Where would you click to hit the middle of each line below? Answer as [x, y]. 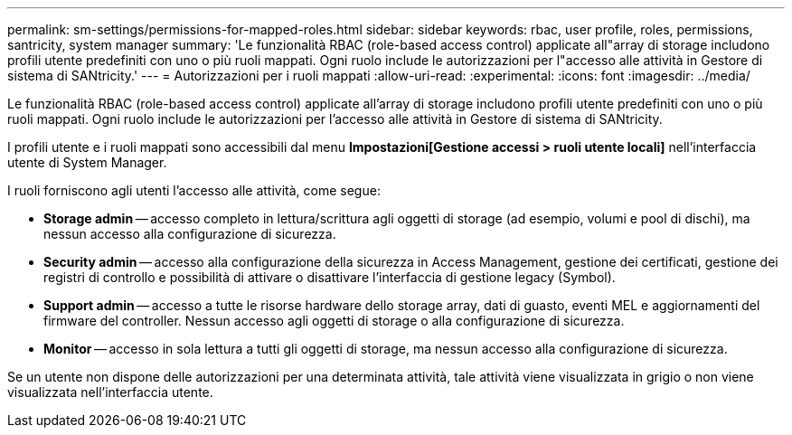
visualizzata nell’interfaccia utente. [110, 392]
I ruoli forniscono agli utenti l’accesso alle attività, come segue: [194, 190]
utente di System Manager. [87, 162]
